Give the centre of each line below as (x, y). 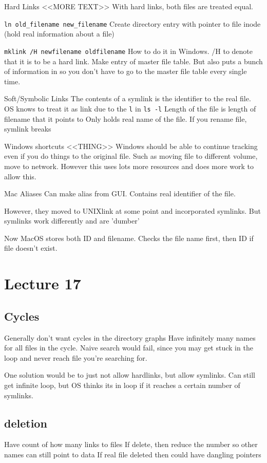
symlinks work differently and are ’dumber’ (72, 221)
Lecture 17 (43, 283)
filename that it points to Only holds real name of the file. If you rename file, (126, 118)
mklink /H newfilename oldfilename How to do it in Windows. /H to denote (129, 51)
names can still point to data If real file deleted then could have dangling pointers (133, 454)
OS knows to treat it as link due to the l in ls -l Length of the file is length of (130, 108)
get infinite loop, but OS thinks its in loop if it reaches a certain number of (122, 385)
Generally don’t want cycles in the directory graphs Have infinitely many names (130, 337)
